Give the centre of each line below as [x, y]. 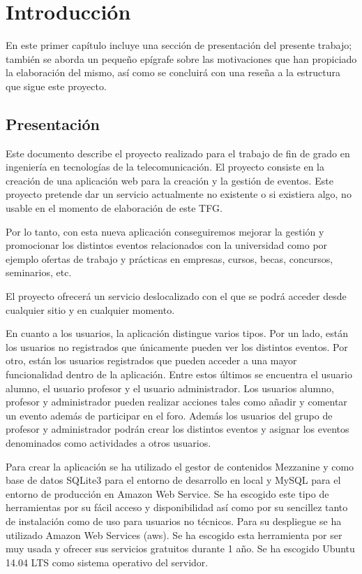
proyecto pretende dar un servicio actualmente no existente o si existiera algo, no [179, 194]
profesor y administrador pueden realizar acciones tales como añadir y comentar [176, 402]
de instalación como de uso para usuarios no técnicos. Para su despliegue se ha [174, 521]
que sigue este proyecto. [56, 86]
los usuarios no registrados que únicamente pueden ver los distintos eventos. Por [177, 346]
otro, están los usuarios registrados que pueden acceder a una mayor [151, 360]
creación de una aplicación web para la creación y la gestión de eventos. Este [169, 180]
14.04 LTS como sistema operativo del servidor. [107, 562]
